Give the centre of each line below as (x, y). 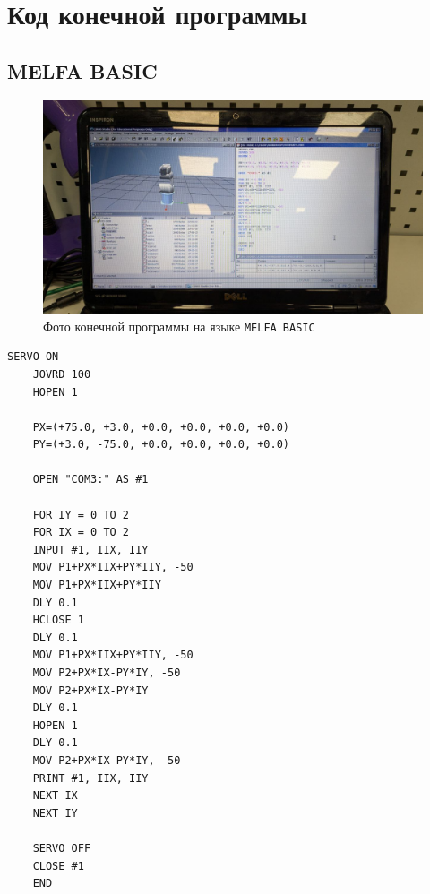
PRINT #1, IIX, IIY (90, 778)
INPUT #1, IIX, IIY (90, 550)
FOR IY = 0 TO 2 (81, 515)
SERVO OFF (62, 848)
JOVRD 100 (62, 374)
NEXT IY (55, 813)
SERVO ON (33, 357)
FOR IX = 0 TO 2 (81, 533)
